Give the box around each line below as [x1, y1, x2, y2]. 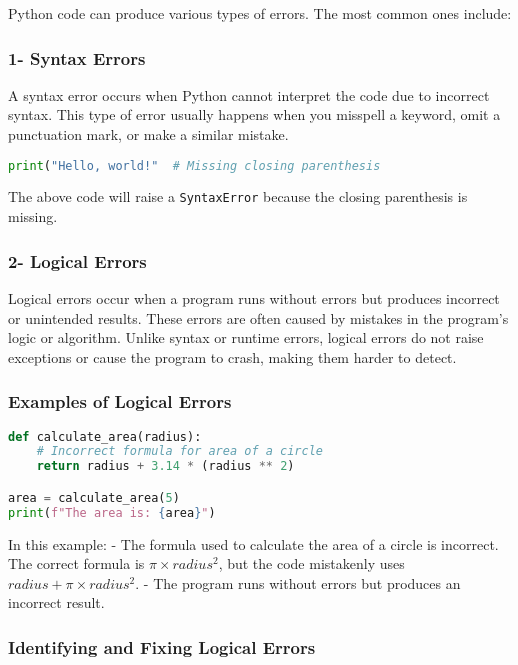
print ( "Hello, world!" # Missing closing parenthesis [8, 158, 381, 173]
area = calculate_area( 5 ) [8, 490, 180, 505]
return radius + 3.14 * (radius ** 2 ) [36, 459, 295, 474]
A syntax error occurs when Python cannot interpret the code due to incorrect [8, 84, 490, 105]
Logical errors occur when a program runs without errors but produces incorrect [8, 287, 500, 308]
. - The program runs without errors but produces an [135, 572, 461, 593]
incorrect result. [8, 592, 105, 613]
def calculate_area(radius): [8, 429, 202, 444]
